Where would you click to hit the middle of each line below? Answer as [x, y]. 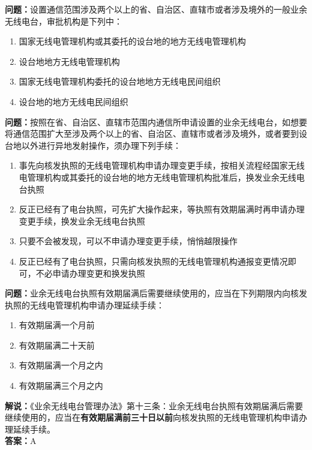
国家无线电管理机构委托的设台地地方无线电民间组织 [120, 81]
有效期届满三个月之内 [61, 385]
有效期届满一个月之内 [61, 365]
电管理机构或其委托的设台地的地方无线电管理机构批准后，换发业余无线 [157, 177]
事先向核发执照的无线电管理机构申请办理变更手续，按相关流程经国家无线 [162, 165]
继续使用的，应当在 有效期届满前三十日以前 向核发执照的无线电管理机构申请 [152, 417]
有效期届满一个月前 [57, 325]
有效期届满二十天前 [57, 345]
